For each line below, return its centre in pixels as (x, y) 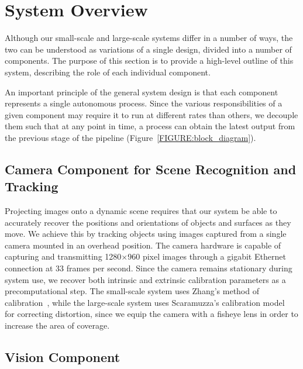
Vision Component (63, 356)
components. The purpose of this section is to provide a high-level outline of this (149, 61)
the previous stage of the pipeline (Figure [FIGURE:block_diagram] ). (130, 137)
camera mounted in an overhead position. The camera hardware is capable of (143, 245)
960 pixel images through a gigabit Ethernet (207, 256)
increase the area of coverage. (57, 325)
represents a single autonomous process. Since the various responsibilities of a (144, 103)
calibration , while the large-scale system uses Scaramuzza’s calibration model (145, 302)
